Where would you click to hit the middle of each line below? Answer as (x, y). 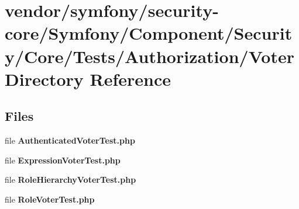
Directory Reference (88, 79)
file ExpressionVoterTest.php (63, 160)
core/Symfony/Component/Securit (149, 33)
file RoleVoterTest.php (50, 199)
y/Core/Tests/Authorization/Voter (149, 56)
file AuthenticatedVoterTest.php (70, 140)
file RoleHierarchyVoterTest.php (71, 180)
